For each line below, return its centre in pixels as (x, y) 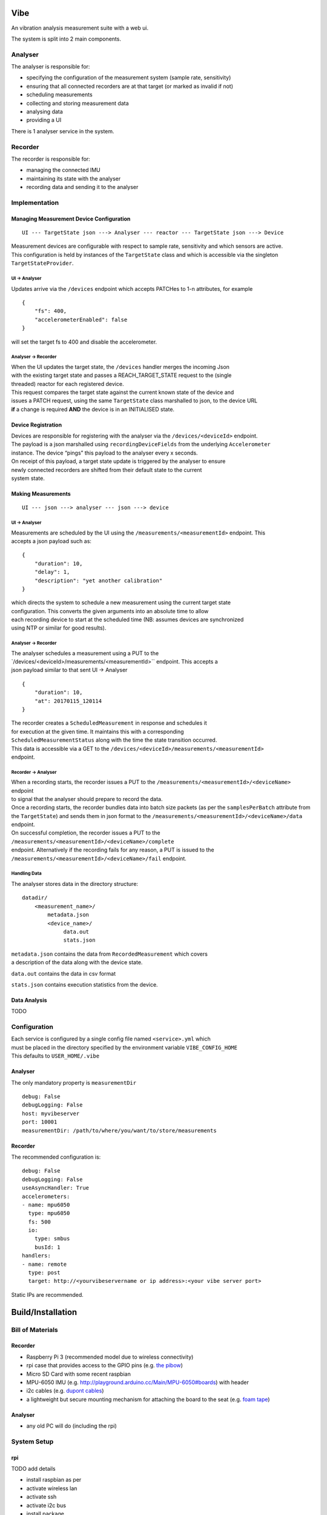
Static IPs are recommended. (48, 1294)
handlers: (36, 1256)
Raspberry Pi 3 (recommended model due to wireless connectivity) (110, 1357)
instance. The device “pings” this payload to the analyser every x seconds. (104, 453)
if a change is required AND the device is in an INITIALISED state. (93, 409)
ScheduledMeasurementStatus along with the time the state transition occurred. (114, 740)
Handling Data (26, 874)
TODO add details (33, 1469)
